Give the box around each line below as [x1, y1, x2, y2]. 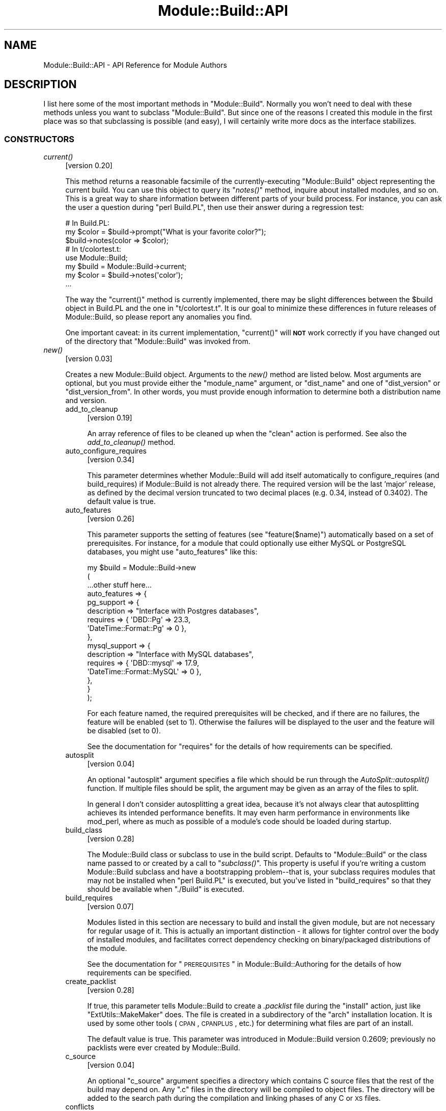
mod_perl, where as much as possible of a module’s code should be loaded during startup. [87, 817, 392, 826]
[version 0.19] [87, 413, 132, 422]
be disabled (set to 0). [87, 726, 161, 735]
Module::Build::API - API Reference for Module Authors [43, 60, 227, 69]
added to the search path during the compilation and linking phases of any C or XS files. [87, 1094, 381, 1103]
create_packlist [65, 977, 117, 986]
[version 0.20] [65, 161, 113, 170]
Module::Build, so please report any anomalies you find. [65, 312, 252, 322]
